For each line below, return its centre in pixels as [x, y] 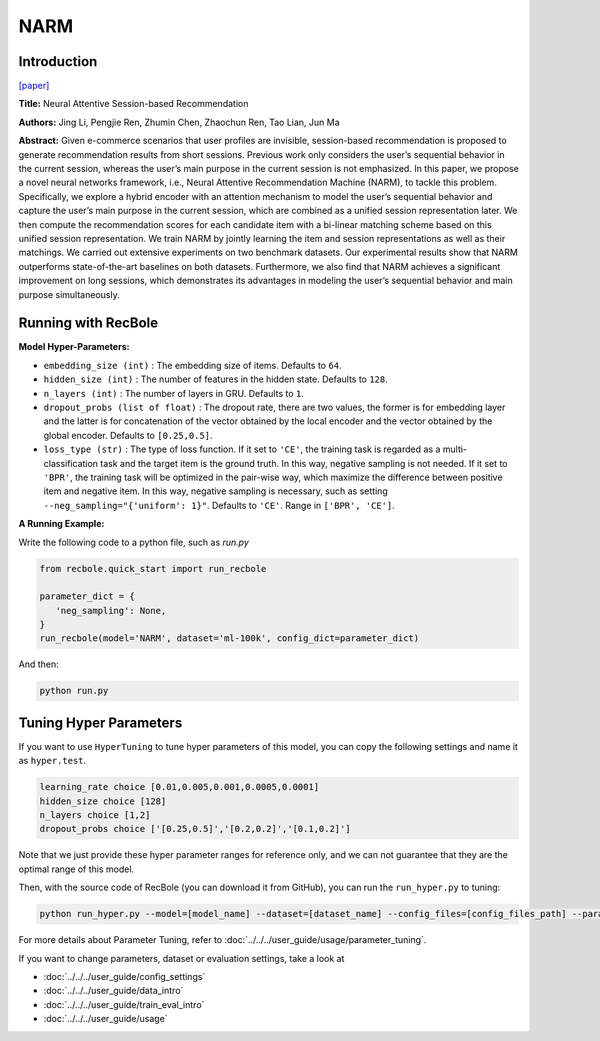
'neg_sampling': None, [111, 610]
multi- [455, 449]
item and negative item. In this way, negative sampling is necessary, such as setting [216, 491]
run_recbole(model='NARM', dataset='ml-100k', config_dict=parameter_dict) [229, 638]
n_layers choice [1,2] [95, 815]
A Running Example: [61, 524]
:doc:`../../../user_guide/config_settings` [124, 976]
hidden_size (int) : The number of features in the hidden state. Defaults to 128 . [216, 379]
